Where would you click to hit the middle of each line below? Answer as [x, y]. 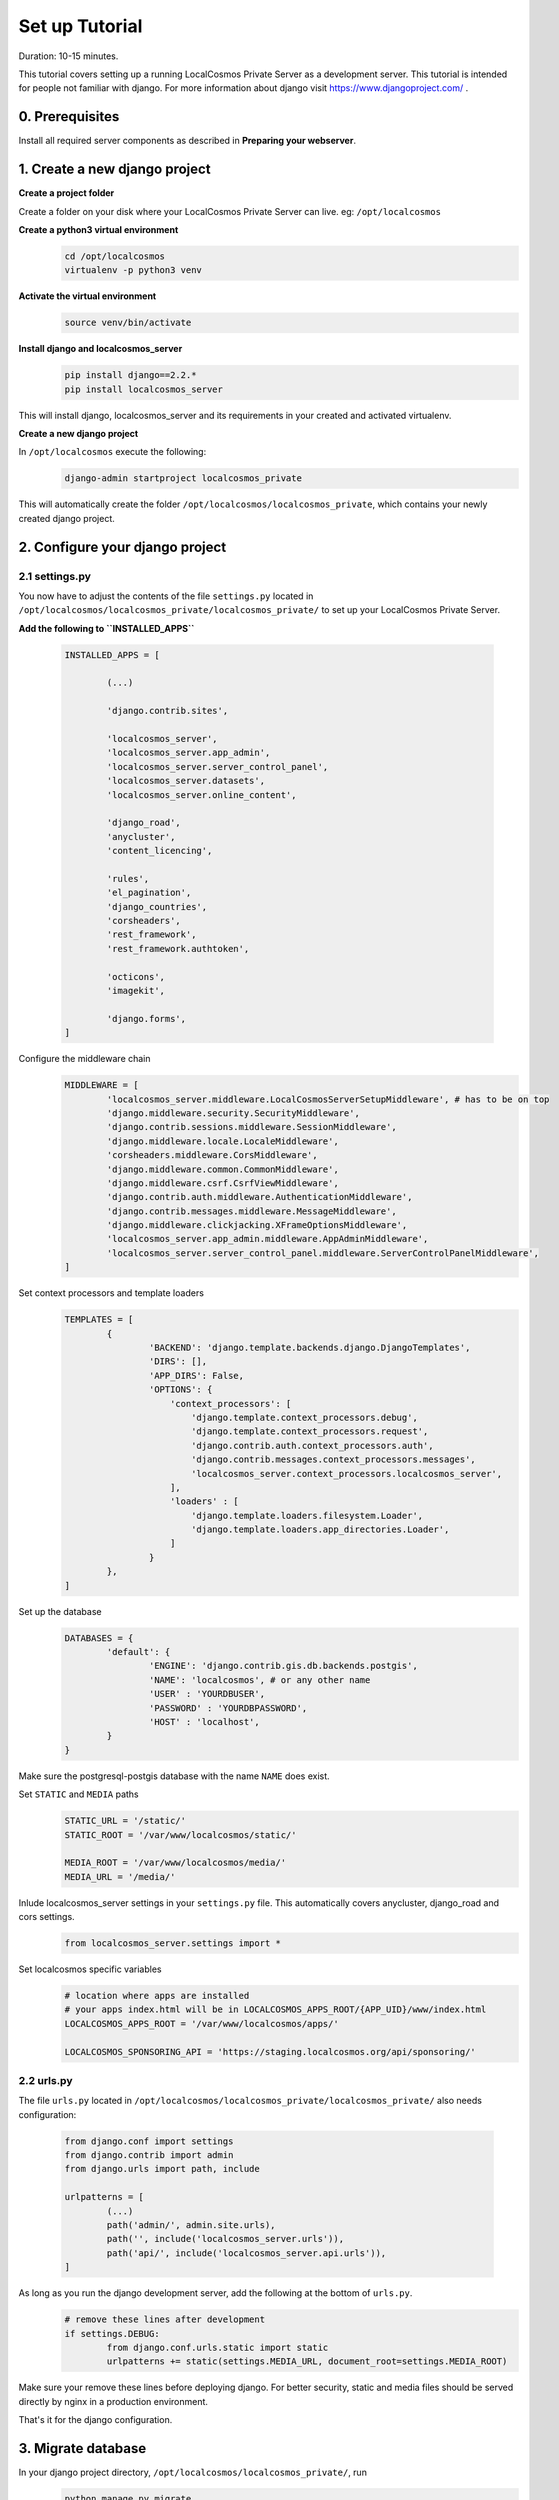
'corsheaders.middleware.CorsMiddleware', [212, 1155]
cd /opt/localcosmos [114, 256]
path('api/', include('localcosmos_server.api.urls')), [246, 2253]
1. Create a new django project [114, 169]
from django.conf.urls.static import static [217, 2347]
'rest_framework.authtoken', [178, 948]
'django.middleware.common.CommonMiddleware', [222, 1169]
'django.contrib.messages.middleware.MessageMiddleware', [251, 1211]
